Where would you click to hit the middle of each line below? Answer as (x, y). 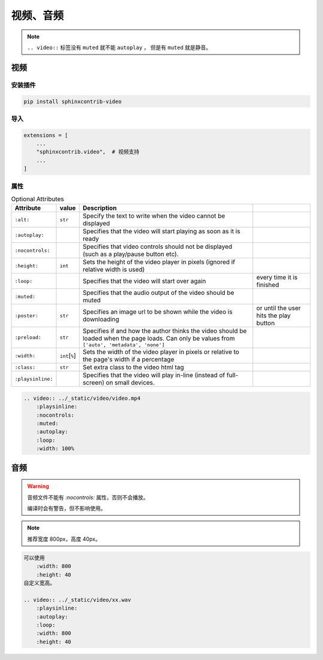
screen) (94, 382)
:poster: (27, 316)
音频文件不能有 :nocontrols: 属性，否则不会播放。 (88, 497)
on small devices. (130, 382)
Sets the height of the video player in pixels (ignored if (159, 262)
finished (268, 285)
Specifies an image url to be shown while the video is (158, 312)
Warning (38, 486)
